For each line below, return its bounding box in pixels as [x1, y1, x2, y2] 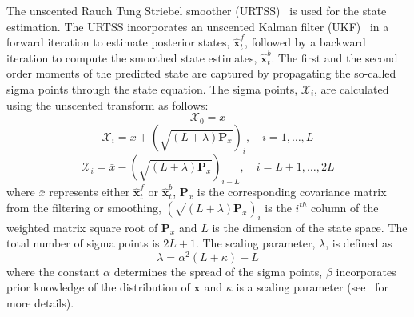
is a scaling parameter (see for [236, 279, 388, 295]
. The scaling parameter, [195, 235, 316, 251]
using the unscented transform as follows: [6, 96, 209, 113]
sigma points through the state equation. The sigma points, [6, 80, 298, 97]
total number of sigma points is [6, 235, 160, 251]
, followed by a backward [245, 34, 366, 50]
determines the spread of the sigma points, [113, 263, 323, 279]
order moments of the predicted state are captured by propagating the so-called [6, 65, 396, 82]
